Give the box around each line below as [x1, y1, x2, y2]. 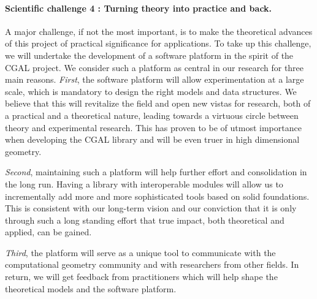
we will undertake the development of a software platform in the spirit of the [5, 48, 294, 61]
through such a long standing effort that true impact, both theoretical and [5, 213, 285, 226]
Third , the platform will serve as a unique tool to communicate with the [5, 246, 276, 259]
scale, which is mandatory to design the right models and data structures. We [5, 85, 297, 97]
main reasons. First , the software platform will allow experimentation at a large [5, 73, 304, 86]
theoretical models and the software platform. [5, 282, 177, 295]
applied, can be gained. [5, 225, 92, 238]
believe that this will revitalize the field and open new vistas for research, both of [5, 97, 311, 110]
